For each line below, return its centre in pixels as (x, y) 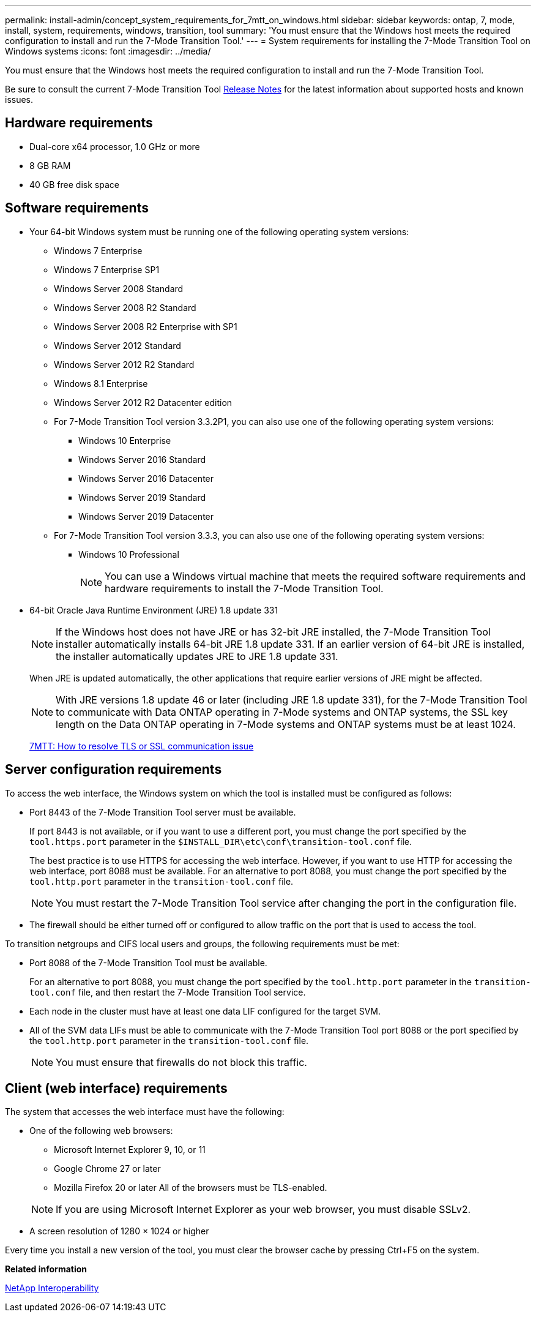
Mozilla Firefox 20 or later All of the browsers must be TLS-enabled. (191, 1188)
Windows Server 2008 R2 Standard (125, 307)
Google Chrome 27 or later (107, 1169)
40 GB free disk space (74, 184)
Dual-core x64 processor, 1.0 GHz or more (115, 146)
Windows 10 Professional (129, 554)
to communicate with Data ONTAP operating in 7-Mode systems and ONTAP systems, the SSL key (282, 712)
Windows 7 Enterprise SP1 (107, 269)
